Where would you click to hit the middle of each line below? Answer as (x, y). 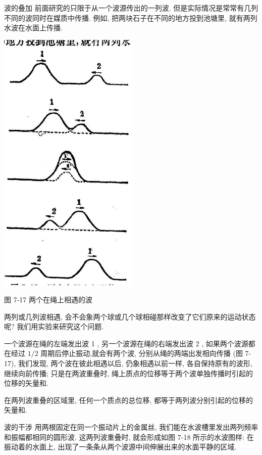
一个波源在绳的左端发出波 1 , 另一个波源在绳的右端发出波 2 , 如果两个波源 (126, 343)
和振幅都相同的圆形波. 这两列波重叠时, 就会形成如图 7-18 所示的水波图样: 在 (129, 437)
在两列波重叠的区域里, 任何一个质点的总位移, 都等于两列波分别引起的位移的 (129, 400)
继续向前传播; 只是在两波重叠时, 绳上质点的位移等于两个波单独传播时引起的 (129, 373)
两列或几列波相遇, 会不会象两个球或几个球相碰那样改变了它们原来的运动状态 (130, 316)
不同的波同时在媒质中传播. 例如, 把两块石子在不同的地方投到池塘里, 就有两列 (131, 17)
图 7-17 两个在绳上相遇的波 (48, 300)
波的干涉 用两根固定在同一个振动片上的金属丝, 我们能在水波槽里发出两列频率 (131, 427)
